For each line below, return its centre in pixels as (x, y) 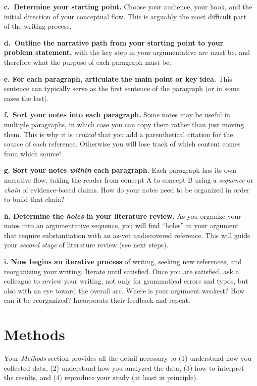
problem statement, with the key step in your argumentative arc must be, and (127, 52)
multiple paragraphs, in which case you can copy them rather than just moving (124, 124)
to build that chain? (34, 199)
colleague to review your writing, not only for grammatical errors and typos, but (126, 281)
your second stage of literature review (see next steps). (86, 245)
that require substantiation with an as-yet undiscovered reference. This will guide (127, 235)
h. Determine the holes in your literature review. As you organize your (123, 216)
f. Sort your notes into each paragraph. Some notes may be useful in (117, 115)
